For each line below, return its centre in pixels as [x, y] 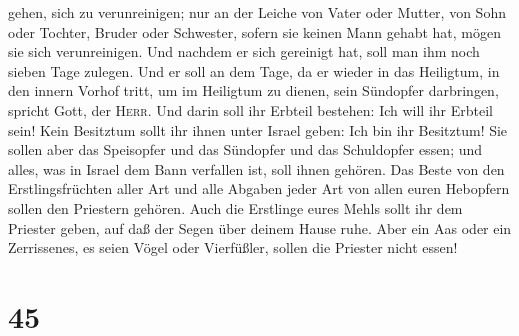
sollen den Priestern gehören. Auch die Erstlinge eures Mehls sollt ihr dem [235, 207]
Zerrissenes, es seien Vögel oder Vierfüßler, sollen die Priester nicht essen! [233, 247]
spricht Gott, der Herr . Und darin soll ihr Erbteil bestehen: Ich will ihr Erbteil [250, 109]
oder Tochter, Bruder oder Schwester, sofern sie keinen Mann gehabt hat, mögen [255, 31]
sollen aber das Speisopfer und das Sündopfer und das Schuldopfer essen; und [245, 149]
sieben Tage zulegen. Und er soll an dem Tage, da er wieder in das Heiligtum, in [254, 70]
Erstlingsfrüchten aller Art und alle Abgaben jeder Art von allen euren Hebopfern [259, 188]
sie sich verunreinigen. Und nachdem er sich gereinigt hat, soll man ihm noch [244, 51]
